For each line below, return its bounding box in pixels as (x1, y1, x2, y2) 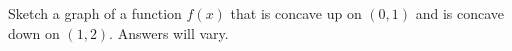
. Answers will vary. (109, 22, 229, 43)
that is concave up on (230, 3, 362, 23)
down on (8, 22, 60, 43)
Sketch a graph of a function (8, 3, 182, 23)
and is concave (415, 3, 505, 23)
